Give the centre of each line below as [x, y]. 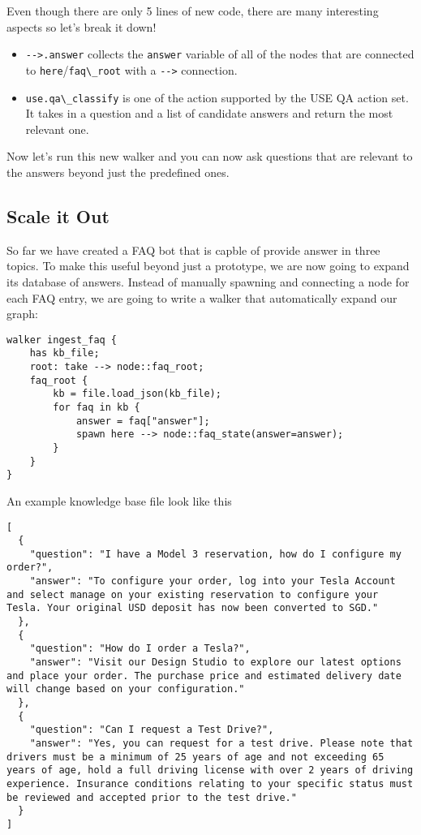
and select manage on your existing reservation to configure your [193, 594]
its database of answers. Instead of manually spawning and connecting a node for [208, 281]
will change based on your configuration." [126, 689]
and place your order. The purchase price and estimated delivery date [204, 676]
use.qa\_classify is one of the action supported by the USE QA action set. [217, 97]
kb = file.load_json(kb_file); [137, 394]
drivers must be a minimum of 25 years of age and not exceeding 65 [195, 757]
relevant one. [57, 129]
